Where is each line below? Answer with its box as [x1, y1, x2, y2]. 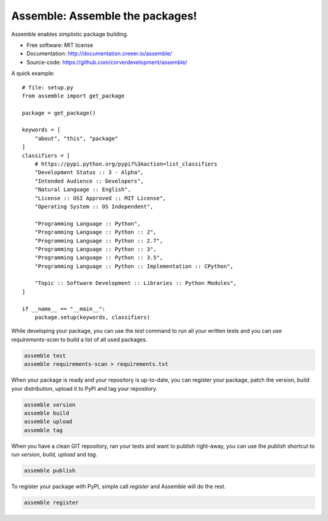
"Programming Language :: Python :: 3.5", [34, 254, 163, 261]
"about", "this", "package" [34, 135, 118, 142]
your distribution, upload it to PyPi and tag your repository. [11, 385, 158, 392]
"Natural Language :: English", [34, 186, 131, 193]
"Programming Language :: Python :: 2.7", [34, 237, 163, 244]
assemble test [24, 352, 66, 359]
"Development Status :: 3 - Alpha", [34, 169, 144, 176]
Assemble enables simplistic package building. [11, 30, 129, 38]
